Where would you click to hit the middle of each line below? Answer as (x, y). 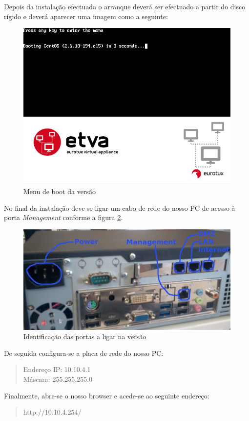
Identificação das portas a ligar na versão (85, 336)
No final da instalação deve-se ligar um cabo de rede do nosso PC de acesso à (120, 208)
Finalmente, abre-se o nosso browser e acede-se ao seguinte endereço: (107, 395)
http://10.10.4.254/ (52, 412)
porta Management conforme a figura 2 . (63, 217)
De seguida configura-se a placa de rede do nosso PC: (84, 353)
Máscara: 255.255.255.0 (58, 379)
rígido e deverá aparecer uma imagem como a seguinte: (86, 16)
